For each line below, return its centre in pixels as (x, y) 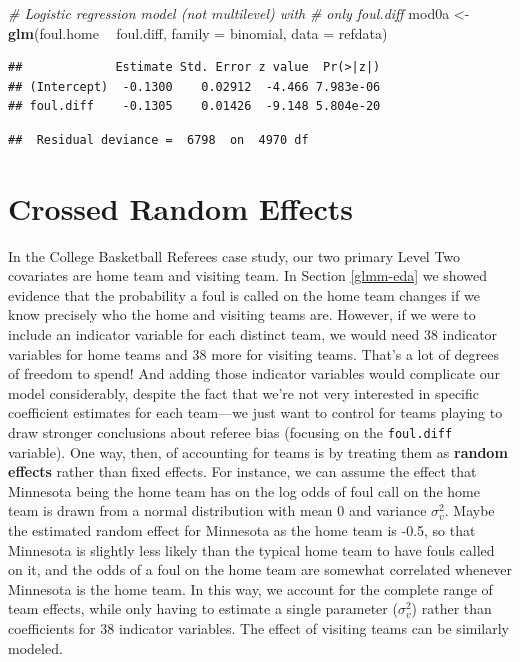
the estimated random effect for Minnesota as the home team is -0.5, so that (242, 530)
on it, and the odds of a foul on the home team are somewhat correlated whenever (260, 569)
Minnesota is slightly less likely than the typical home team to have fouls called (251, 549)
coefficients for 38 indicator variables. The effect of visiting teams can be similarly (258, 628)
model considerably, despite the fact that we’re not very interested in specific (244, 392)
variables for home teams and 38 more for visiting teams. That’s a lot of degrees (253, 353)
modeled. (35, 647)
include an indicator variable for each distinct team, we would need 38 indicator (253, 334)
